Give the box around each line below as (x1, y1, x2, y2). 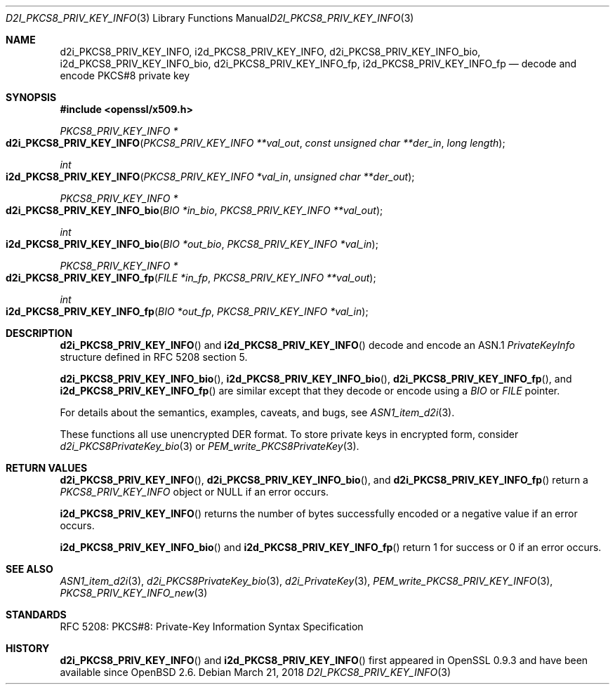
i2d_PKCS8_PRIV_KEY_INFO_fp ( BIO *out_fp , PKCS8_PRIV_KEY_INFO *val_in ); (6, 305, 369, 317)
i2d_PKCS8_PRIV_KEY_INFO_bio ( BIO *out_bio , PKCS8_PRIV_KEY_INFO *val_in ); (6, 238, 378, 250)
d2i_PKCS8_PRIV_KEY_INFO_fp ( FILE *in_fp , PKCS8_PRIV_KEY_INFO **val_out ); (6, 272, 376, 284)
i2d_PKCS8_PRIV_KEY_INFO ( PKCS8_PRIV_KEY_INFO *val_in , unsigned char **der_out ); (6, 171, 415, 183)
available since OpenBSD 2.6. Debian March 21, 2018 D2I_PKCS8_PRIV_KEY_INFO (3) (60, 666, 451, 678)
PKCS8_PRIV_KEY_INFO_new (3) (60, 587, 208, 599)
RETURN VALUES (6, 462, 88, 474)
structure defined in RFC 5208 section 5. (60, 351, 248, 363)
